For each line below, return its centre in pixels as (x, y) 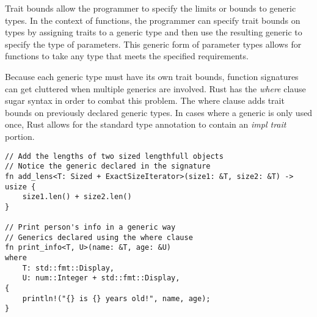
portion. (20, 136)
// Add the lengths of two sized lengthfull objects (114, 156)
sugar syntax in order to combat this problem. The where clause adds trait (145, 100)
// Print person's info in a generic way (90, 228)
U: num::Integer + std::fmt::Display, (101, 278)
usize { (20, 187)
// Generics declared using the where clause (99, 237)
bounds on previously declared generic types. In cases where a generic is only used (159, 112)
